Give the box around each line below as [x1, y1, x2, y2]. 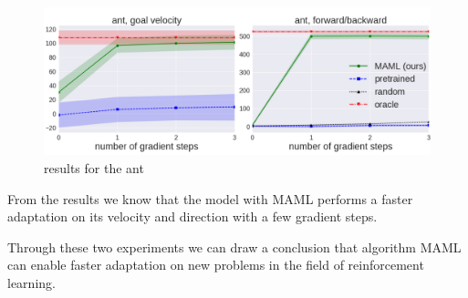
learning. [7, 272, 56, 292]
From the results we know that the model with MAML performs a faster [7, 189, 413, 208]
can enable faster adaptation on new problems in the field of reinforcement [7, 255, 424, 274]
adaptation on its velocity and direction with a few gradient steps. [7, 207, 378, 226]
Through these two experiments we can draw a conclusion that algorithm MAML [7, 237, 462, 256]
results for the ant [44, 158, 144, 177]
